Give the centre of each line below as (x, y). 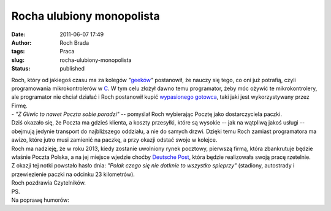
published (72, 69)
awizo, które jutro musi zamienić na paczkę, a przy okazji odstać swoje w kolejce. (114, 140)
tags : (18, 52)
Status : (21, 69)
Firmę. (19, 105)
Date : (18, 34)
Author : (21, 42)
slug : (18, 60)
